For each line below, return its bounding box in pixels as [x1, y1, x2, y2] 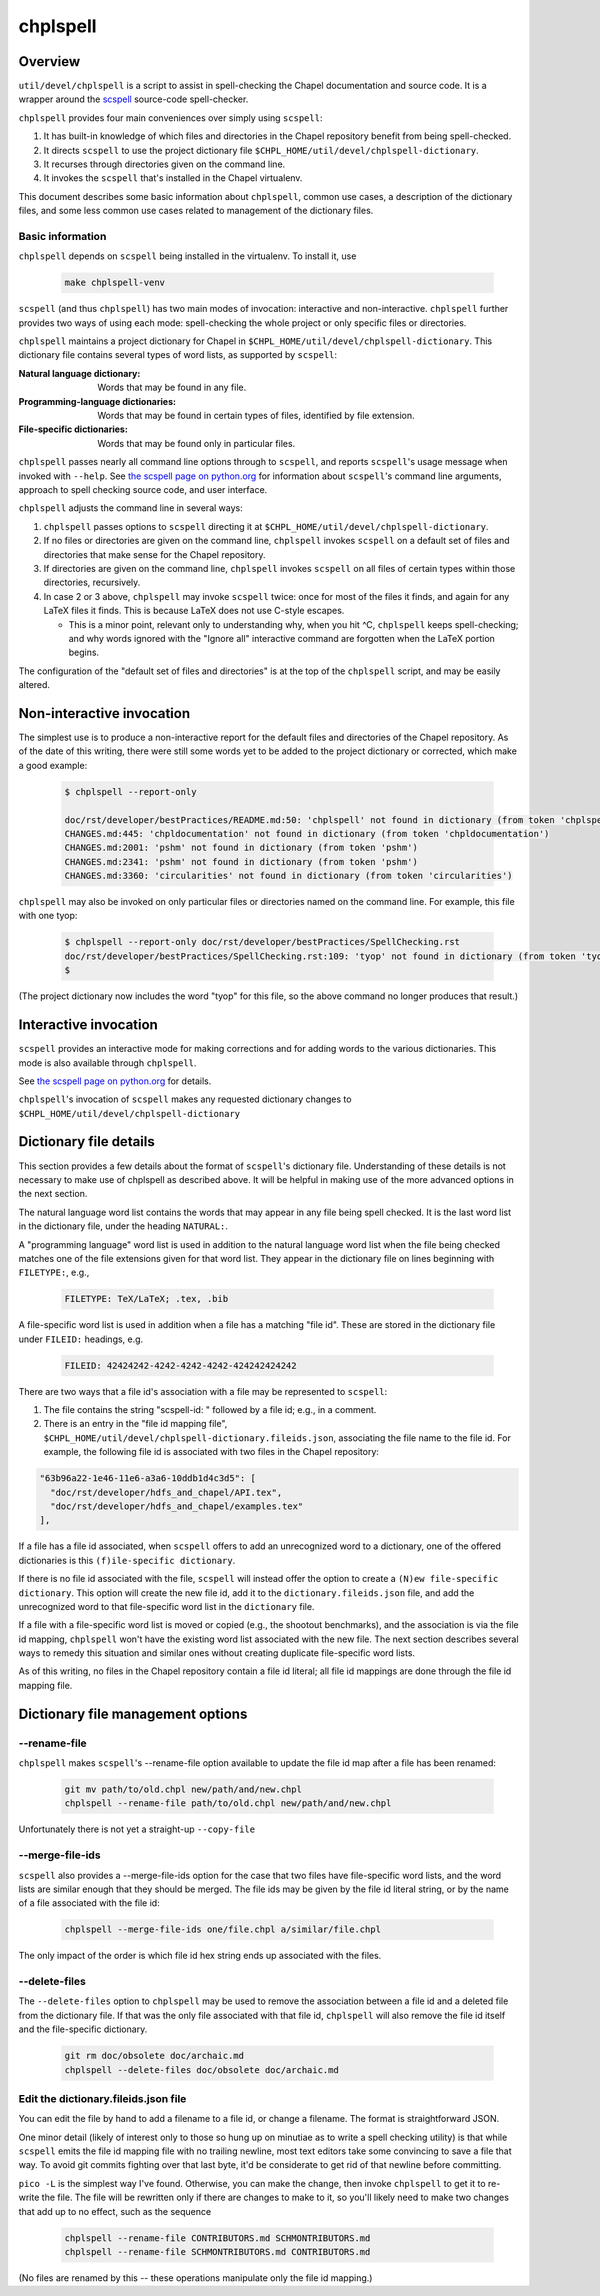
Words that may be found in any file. [97, 381, 247, 394]
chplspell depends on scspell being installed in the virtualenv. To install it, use [18, 250, 357, 262]
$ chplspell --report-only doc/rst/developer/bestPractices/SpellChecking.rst [64, 936, 460, 948]
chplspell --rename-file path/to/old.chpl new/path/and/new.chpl [64, 1798, 392, 1809]
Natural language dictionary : [18, 367, 141, 379]
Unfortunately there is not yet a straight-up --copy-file [18, 1823, 255, 1835]
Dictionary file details [18, 1133, 155, 1150]
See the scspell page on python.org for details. [18, 1075, 212, 1087]
